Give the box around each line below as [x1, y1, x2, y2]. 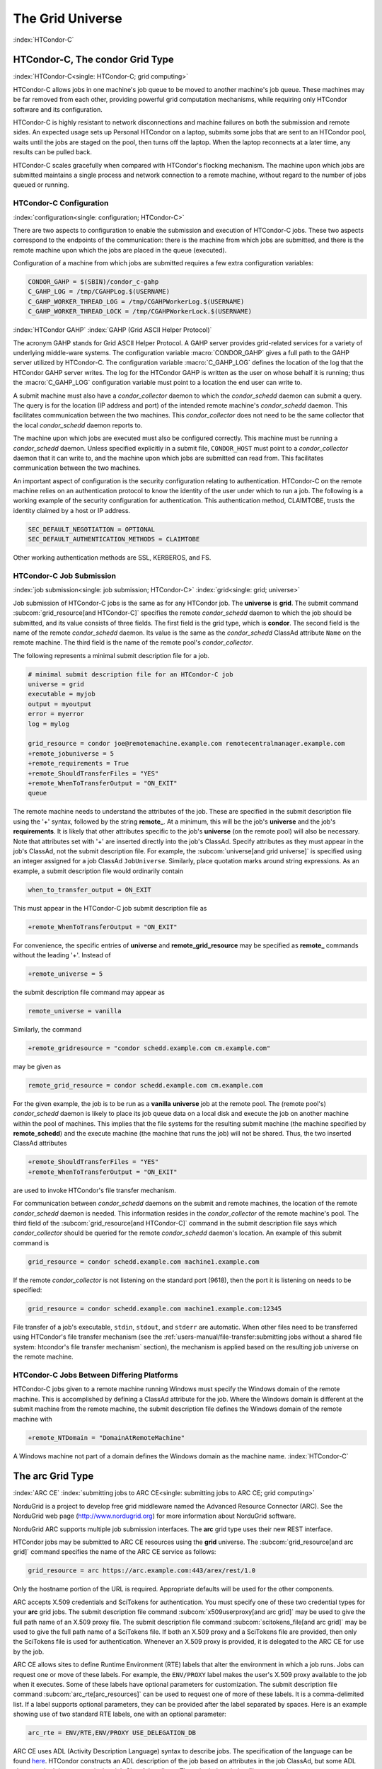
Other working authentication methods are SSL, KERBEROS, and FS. [13, 553, 212, 562]
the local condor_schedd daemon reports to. [13, 421, 143, 430]
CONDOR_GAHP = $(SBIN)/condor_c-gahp [28, 278, 159, 286]
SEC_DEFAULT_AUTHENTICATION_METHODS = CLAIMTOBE [28, 535, 200, 543]
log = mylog [28, 720, 70, 728]
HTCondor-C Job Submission [13, 570, 117, 580]
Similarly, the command [13, 1025, 82, 1033]
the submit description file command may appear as [13, 988, 166, 996]
